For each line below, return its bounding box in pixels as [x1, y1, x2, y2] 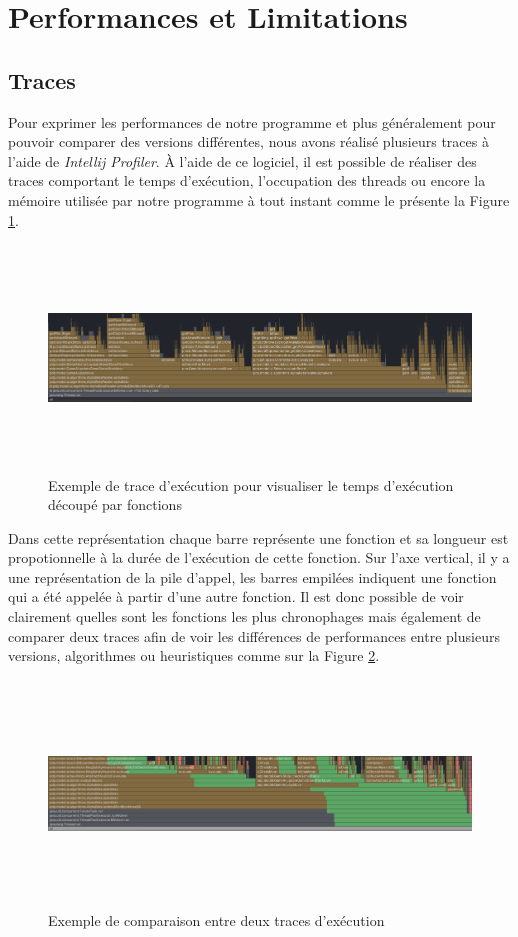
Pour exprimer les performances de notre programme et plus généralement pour [8, 111, 496, 132]
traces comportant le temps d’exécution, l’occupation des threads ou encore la [8, 170, 486, 191]
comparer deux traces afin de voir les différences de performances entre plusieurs [8, 625, 500, 646]
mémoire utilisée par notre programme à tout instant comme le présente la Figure [8, 189, 510, 210]
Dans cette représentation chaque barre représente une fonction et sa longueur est [8, 527, 509, 548]
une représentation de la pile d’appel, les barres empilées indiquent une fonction [8, 566, 497, 587]
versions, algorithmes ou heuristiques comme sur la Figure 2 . [8, 645, 380, 666]
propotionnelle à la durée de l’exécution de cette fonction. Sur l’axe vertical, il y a [8, 547, 510, 568]
